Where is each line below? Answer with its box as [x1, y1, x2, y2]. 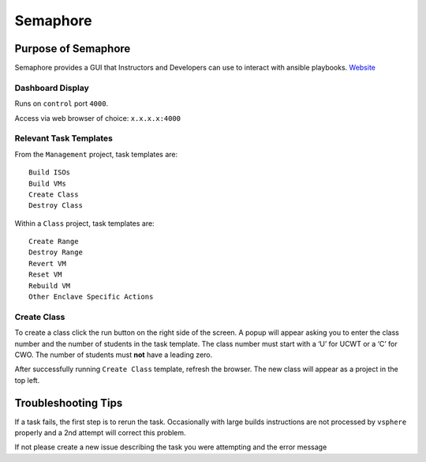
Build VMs [28, 178, 66, 188]
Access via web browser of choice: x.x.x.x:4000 [14, 113, 181, 122]
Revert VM [28, 259, 66, 268]
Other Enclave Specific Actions [28, 292, 154, 302]
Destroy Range [28, 248, 83, 257]
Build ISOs [28, 168, 71, 177]
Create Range [28, 237, 79, 246]
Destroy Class [28, 201, 83, 210]
